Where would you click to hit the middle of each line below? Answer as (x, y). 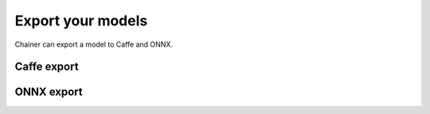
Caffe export (47, 67)
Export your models (81, 21)
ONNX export (49, 92)
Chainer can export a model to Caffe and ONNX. (94, 44)
